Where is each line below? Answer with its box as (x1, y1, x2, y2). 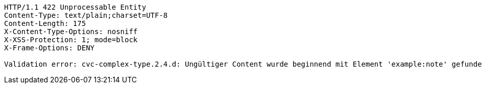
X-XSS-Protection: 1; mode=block (4, 36, 138, 44)
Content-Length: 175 (4, 19, 86, 27)
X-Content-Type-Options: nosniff (4, 27, 138, 36)
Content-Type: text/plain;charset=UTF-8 (4, 11, 168, 19)
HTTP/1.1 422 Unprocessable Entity (4, 3, 147, 11)
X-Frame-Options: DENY (4, 44, 95, 52)
